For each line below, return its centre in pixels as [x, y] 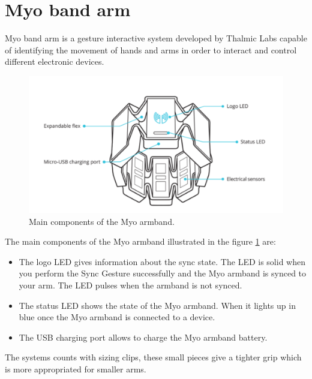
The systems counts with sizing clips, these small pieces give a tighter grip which [153, 357]
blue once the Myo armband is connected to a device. [117, 317]
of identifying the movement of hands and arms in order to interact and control [151, 49]
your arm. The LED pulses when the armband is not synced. [130, 285]
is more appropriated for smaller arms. [76, 369]
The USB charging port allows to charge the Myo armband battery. [143, 337]
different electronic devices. [55, 61]
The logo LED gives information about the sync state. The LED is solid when [162, 261]
